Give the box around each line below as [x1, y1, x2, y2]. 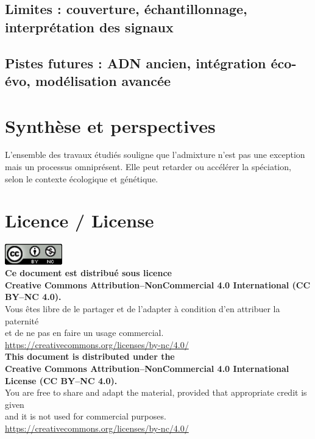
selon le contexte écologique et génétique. [5, 172, 158, 185]
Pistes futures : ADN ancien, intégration [5, 53, 266, 72]
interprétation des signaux [5, 17, 174, 36]
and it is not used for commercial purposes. [5, 410, 166, 423]
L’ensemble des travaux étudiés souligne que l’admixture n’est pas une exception [5, 148, 305, 161]
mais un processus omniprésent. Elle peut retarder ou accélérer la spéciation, [5, 160, 291, 173]
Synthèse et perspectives [5, 113, 216, 138]
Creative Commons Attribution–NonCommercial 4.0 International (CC [5, 278, 311, 291]
